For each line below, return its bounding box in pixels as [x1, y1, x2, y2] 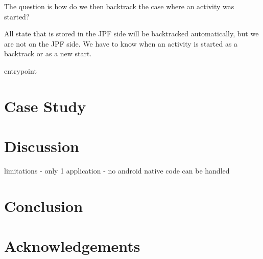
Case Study [4, 95, 86, 116]
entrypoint [4, 65, 37, 76]
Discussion [4, 136, 79, 157]
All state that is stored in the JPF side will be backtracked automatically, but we [4, 28, 259, 39]
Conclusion [4, 195, 83, 216]
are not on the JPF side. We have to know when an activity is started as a [4, 38, 238, 49]
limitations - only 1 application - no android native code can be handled [4, 165, 230, 176]
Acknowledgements [4, 235, 140, 256]
